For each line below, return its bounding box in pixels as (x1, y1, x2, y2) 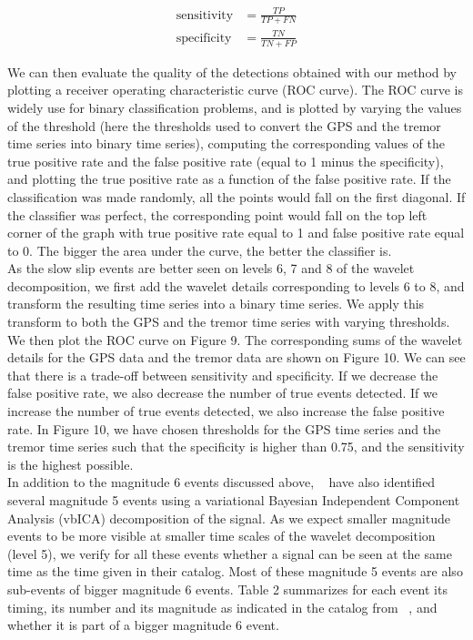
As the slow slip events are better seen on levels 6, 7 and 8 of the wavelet (7, 259, 415, 278)
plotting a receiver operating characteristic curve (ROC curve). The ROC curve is (7, 80, 463, 99)
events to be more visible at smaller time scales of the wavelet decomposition (7, 526, 436, 545)
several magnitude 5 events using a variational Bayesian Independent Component (7, 491, 460, 509)
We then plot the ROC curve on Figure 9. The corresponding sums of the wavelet (7, 330, 463, 349)
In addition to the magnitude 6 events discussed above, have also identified (7, 472, 436, 492)
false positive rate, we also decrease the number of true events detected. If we (7, 383, 438, 402)
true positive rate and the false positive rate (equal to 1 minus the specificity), (7, 151, 444, 170)
